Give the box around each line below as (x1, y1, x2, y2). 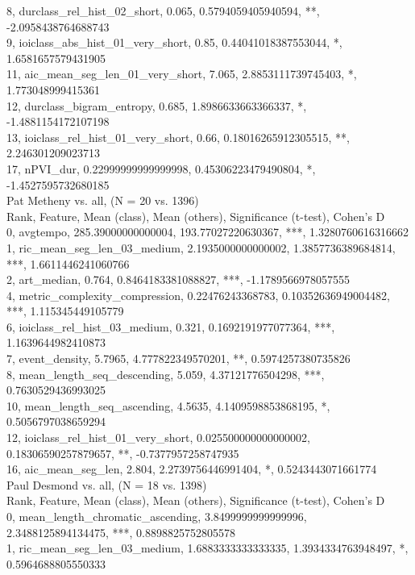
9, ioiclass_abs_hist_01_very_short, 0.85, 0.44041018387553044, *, (6, 34, 342, 51)
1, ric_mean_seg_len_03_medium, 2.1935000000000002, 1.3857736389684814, (6, 239, 396, 256)
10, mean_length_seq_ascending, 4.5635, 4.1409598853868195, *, (6, 397, 330, 414)
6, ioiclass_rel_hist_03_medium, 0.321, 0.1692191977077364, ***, (6, 318, 335, 335)
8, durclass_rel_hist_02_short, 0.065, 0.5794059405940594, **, (6, 2, 320, 19)
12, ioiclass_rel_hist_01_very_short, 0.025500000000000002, (6, 429, 310, 446)
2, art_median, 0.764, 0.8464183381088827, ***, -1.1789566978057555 (6, 271, 350, 288)
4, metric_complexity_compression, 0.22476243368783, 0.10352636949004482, (6, 286, 390, 303)
